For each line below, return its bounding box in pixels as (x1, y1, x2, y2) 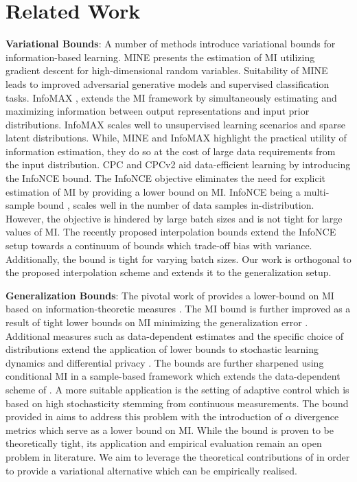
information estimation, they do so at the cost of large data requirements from (5, 144, 336, 158)
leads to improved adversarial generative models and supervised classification (5, 76, 330, 91)
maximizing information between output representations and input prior (5, 104, 310, 118)
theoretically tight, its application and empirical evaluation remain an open (5, 436, 322, 450)
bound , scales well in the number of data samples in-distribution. (37, 198, 314, 212)
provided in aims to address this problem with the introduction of (5, 409, 283, 424)
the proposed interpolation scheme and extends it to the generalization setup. (5, 265, 332, 279)
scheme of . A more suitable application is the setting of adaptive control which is (5, 382, 349, 396)
